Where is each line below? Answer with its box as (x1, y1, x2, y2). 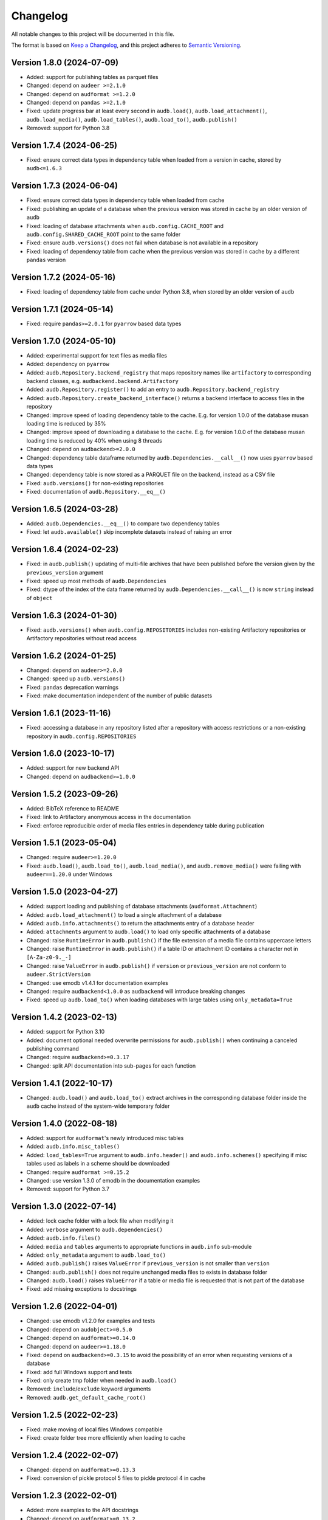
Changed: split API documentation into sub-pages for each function (26, 1062, 196, 1069)
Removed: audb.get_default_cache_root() (26, 1394, 146, 1401)
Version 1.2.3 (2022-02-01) (11, 1490, 118, 1501)
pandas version (26, 256, 66, 264)
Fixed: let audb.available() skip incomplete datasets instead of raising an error (26, 528, 232, 536)
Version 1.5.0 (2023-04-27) (11, 886, 118, 897)
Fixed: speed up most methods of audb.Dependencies (26, 578, 167, 585)
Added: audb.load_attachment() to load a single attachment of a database (26, 911, 222, 918)
